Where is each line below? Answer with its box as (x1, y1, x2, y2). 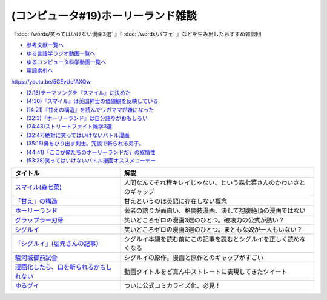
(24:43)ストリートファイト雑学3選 (26, 123, 112, 130)
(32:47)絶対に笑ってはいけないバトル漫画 (26, 131, 130, 139)
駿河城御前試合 (15, 253, 58, 262)
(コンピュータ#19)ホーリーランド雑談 (11, 9, 197, 22)
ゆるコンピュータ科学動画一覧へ (26, 58, 106, 65)
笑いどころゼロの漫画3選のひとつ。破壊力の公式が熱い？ (124, 216, 285, 224)
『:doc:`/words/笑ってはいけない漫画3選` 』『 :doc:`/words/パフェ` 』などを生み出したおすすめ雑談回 (11, 30, 262, 38)
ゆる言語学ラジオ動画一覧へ (26, 50, 96, 57)
